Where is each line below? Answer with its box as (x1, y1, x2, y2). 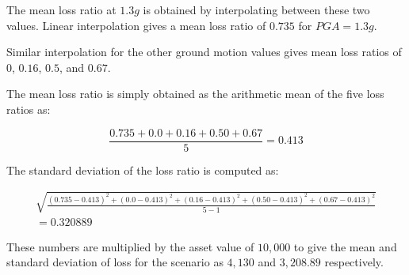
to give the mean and (293, 238, 397, 254)
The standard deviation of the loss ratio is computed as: (6, 161, 279, 178)
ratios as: (6, 100, 51, 117)
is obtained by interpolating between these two (143, 2, 370, 17)
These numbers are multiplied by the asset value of (6, 238, 254, 254)
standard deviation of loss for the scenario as (6, 254, 224, 270)
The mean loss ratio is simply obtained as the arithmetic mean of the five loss (6, 85, 384, 102)
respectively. (324, 254, 384, 270)
